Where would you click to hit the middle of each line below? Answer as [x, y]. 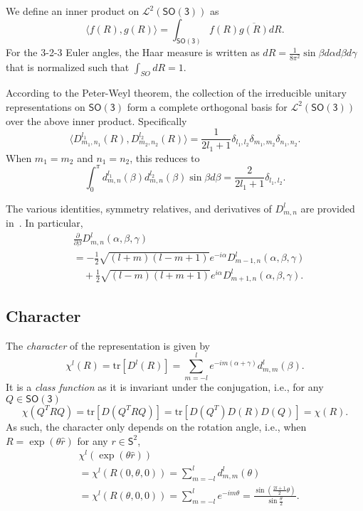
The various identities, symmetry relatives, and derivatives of [139, 208]
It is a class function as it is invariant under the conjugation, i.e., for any [165, 387]
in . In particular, [44, 223]
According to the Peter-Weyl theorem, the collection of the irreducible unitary [176, 93]
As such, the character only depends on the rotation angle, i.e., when [156, 426]
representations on [46, 106]
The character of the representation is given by [108, 345]
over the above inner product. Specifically [96, 120]
